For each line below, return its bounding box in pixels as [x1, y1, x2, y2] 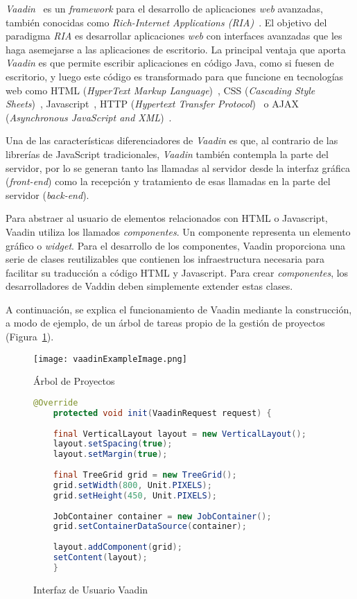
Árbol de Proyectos [33, 374, 115, 388]
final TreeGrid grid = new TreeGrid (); [53, 470, 237, 480]
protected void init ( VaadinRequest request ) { [53, 408, 272, 418]
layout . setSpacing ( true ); [53, 439, 173, 449]
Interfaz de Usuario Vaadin [33, 582, 148, 596]
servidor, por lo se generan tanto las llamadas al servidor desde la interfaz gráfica [6, 160, 350, 175]
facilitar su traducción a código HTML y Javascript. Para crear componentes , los [6, 265, 349, 279]
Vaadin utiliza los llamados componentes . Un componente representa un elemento [6, 224, 351, 238]
